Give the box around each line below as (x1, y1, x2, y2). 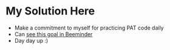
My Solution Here (5, 4, 95, 18)
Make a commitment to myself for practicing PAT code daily (14, 24, 165, 31)
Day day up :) (14, 37, 49, 44)
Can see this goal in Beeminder (14, 30, 93, 37)
